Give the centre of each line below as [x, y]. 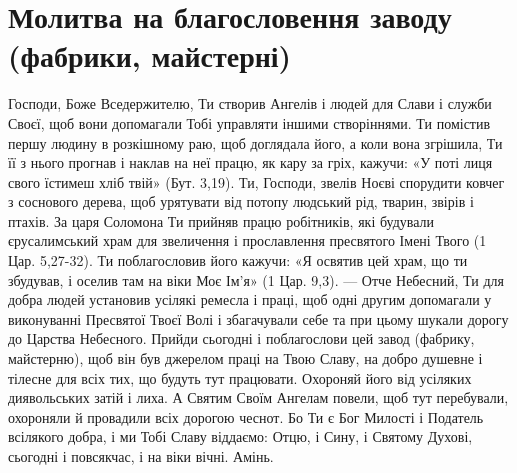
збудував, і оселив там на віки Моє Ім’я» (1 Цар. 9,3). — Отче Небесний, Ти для [256, 279]
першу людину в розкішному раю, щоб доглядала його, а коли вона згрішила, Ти [255, 142]
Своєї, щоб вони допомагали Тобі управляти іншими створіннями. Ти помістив [249, 122]
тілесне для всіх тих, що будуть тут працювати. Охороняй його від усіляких [240, 377]
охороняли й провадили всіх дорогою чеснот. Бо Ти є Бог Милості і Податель [246, 416]
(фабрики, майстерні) [150, 55]
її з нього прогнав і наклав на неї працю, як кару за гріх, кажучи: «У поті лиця [250, 162]
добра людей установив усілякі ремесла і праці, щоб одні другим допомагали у [250, 299]
